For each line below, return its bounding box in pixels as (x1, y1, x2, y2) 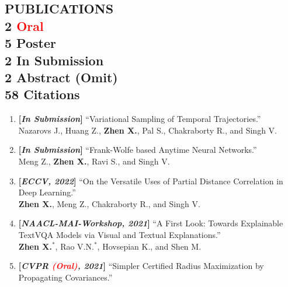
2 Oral (5, 16, 44, 34)
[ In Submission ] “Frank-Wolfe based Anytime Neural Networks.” (18, 143, 257, 156)
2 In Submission (5, 51, 104, 69)
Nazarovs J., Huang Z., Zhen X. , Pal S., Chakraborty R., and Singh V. (18, 124, 277, 136)
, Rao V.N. (55, 240, 94, 252)
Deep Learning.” (18, 186, 76, 198)
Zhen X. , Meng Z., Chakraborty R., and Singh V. (18, 197, 200, 209)
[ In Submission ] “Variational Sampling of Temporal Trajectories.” (18, 113, 261, 125)
